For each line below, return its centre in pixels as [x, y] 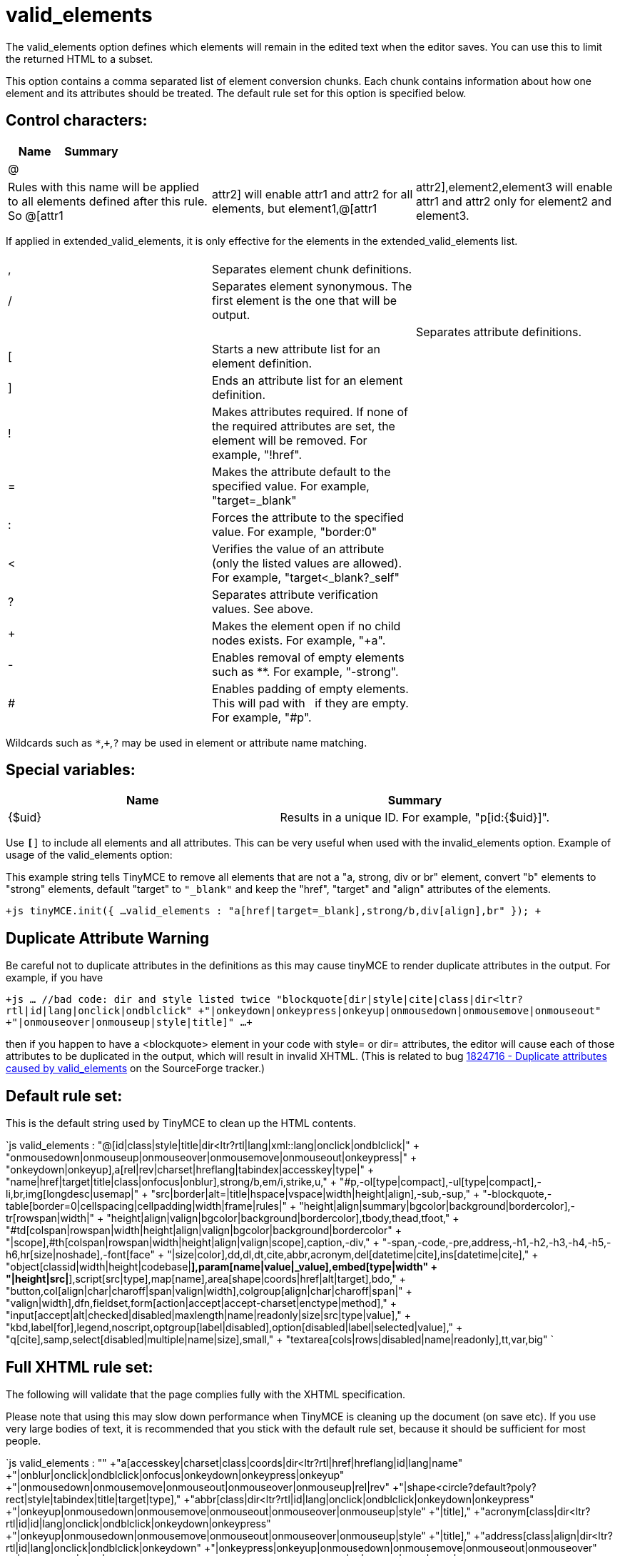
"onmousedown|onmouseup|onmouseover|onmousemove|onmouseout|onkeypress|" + [212, 1158]
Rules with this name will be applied [104, 187]
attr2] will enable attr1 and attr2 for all [312, 194]
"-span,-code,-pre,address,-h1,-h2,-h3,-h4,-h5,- [497, 1243]
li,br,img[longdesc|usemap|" [72, 1194]
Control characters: [77, 121]
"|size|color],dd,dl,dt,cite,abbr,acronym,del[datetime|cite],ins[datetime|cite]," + [353, 1255]
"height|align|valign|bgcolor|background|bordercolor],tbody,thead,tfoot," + [283, 1218]
